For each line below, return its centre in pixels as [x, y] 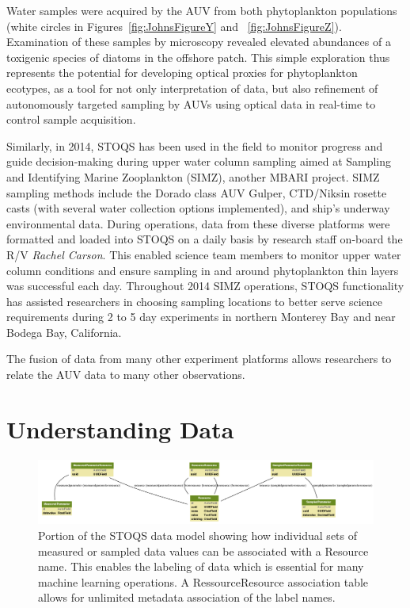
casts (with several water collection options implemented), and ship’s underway [198, 208]
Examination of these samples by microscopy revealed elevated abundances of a [199, 42]
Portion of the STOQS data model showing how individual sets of [198, 535]
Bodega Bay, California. [64, 332]
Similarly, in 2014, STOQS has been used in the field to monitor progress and [195, 145]
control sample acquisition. [71, 119]
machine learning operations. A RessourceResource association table [203, 581]
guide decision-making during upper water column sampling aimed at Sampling [199, 161]
